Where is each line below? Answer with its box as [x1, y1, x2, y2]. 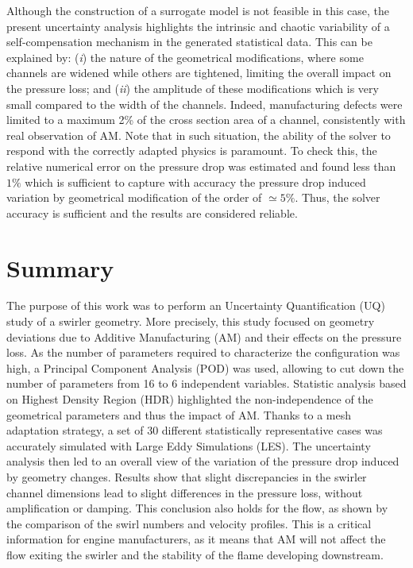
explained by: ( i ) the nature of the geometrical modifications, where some [6, 48, 364, 65]
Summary [6, 251, 114, 284]
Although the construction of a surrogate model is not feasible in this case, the [6, 2, 390, 18]
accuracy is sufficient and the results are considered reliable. [6, 204, 298, 221]
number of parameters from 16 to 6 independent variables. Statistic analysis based [6, 375, 407, 392]
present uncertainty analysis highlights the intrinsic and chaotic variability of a [6, 17, 390, 34]
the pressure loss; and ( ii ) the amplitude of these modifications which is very [6, 79, 379, 96]
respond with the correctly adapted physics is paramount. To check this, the [6, 142, 377, 159]
